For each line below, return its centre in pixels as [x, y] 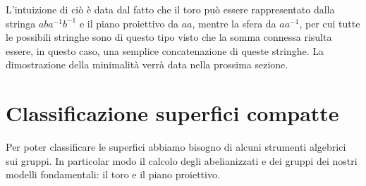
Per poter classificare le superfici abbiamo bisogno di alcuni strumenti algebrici [176, 147]
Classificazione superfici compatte [172, 113]
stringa [21, 23]
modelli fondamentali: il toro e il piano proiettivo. [113, 174]
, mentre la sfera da [234, 23]
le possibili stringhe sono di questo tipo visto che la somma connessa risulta [169, 37]
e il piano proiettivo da [129, 23]
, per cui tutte [330, 23]
